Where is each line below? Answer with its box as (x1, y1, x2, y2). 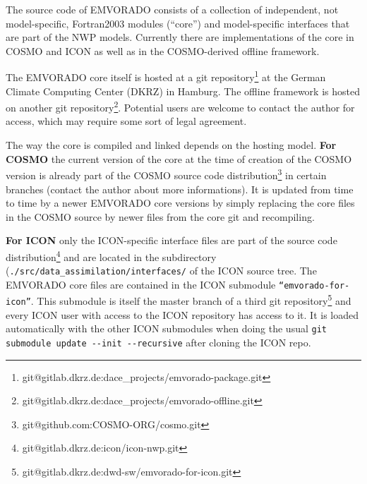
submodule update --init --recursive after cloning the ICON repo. (6, 335, 311, 349)
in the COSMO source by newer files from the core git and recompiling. (6, 209, 315, 224)
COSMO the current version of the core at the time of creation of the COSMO (6, 151, 352, 166)
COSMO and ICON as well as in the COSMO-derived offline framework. (6, 43, 320, 58)
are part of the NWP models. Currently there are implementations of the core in (6, 30, 354, 44)
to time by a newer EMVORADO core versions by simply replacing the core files (6, 195, 355, 210)
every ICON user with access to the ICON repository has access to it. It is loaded (6, 307, 359, 322)
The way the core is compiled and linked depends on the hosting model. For (6, 138, 337, 152)
